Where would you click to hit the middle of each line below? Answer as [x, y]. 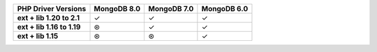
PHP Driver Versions [52, 9]
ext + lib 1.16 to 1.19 [49, 27]
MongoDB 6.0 [225, 9]
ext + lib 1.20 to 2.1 [49, 18]
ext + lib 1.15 [38, 36]
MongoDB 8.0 [117, 9]
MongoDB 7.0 [171, 9]
